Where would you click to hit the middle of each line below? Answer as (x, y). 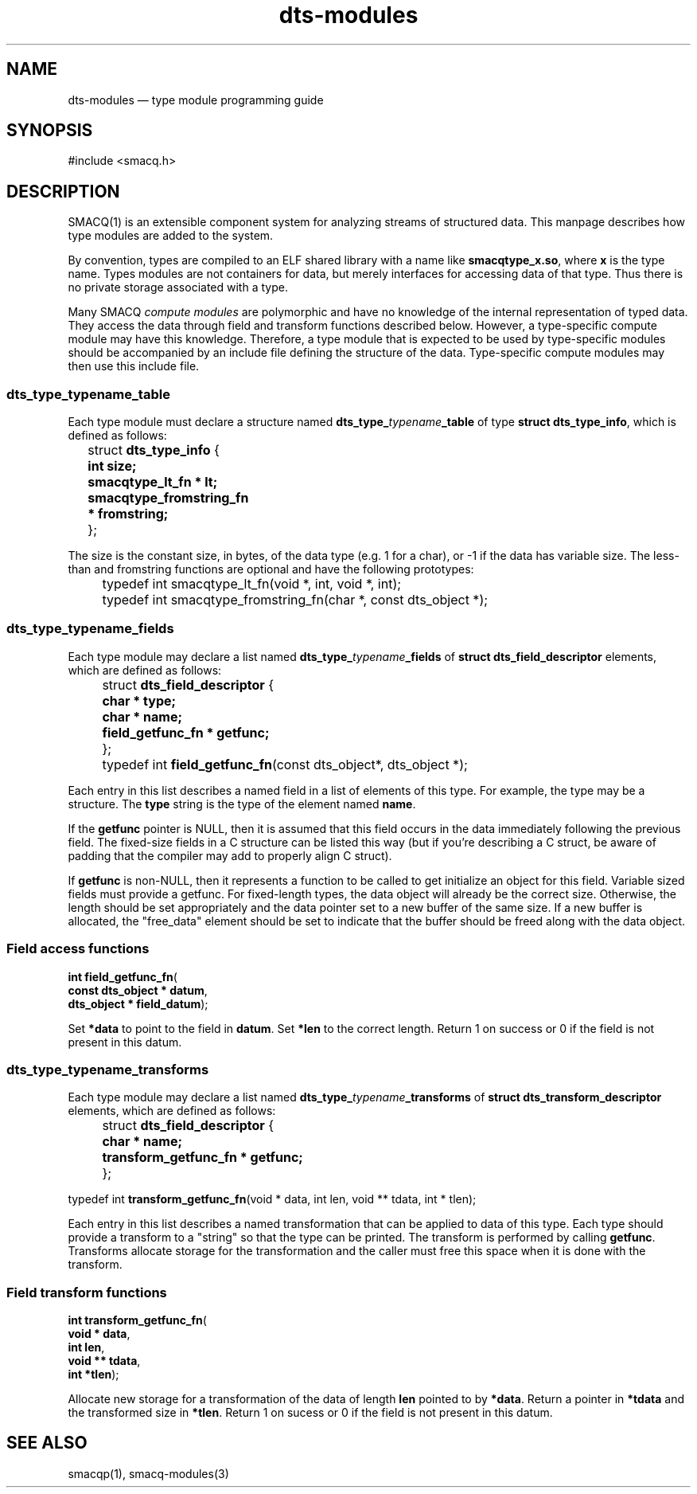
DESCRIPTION (63, 191)
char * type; (139, 700)
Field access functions (78, 949)
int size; (112, 466)
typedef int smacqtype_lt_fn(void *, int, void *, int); (252, 584)
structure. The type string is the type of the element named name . (242, 804)
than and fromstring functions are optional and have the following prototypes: (271, 569)
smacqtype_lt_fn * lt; (153, 482)
